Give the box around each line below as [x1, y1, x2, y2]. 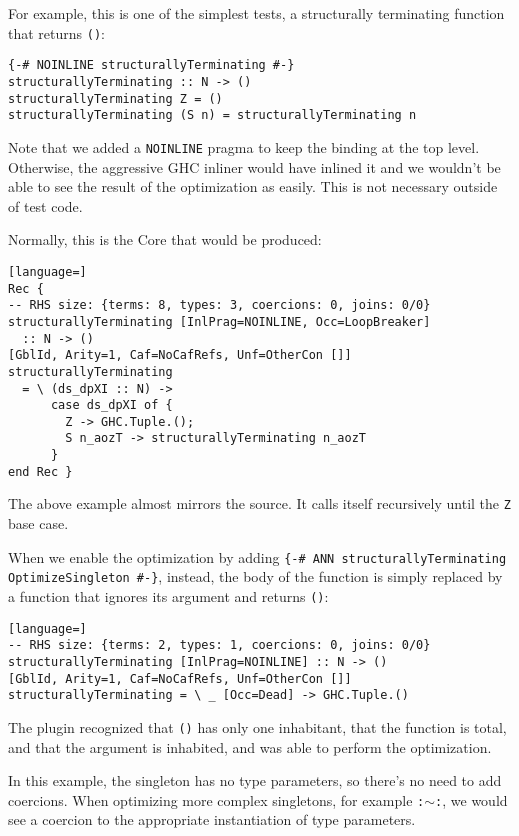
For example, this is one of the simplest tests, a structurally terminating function [8, 3, 505, 23]
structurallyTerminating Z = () [8, 91, 223, 106]
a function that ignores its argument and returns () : [8, 586, 329, 606]
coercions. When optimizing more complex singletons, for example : [8, 789, 425, 810]
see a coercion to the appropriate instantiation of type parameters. [8, 809, 416, 830]
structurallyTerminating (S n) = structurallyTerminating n [8, 108, 417, 123]
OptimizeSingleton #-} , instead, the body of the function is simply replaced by [8, 566, 503, 587]
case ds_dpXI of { [50, 398, 173, 413]
